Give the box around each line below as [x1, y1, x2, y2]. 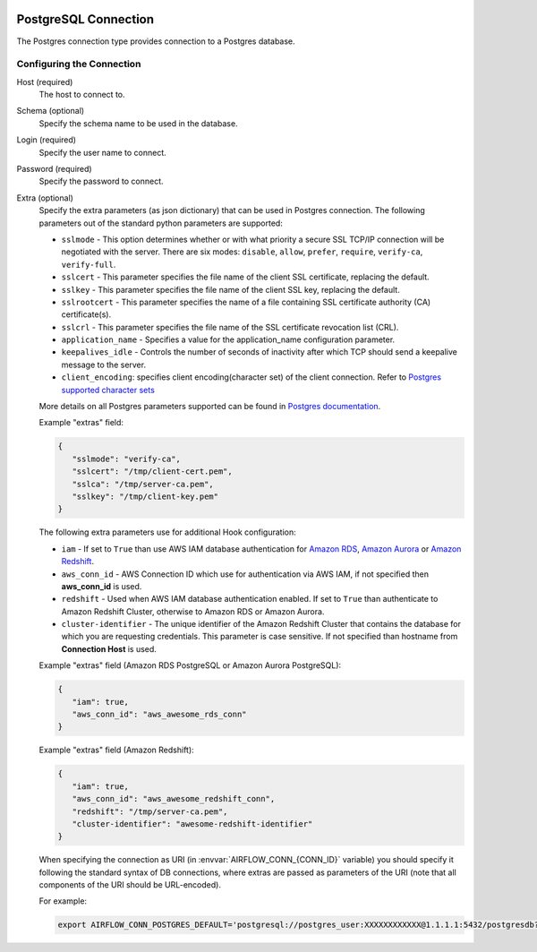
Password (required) [16, 164, 93, 174]
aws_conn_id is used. [61, 580, 142, 591]
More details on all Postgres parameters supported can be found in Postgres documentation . [38, 401, 381, 412]
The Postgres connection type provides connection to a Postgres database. [16, 36, 295, 47]
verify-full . [61, 259, 116, 270]
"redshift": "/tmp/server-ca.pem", [72, 806, 228, 817]
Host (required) [16, 76, 73, 87]
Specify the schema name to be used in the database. [38, 117, 238, 129]
